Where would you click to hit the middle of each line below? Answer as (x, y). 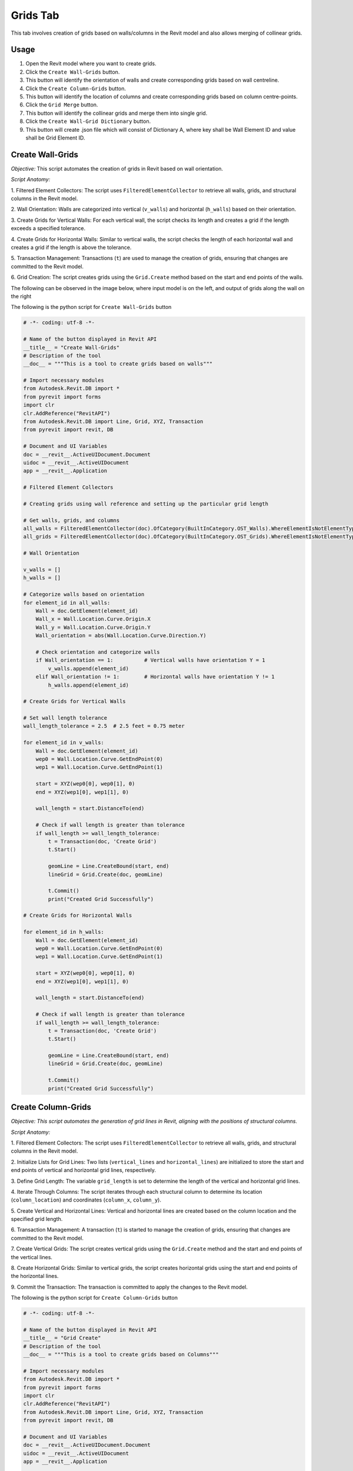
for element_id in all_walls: (67, 603)
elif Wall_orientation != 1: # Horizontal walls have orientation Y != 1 (155, 677)
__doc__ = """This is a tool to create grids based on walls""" (118, 364)
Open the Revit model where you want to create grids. (91, 64)
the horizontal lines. (35, 1276)
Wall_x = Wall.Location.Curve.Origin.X (93, 619)
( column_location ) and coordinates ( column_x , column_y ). (86, 1200)
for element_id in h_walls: (64, 932)
